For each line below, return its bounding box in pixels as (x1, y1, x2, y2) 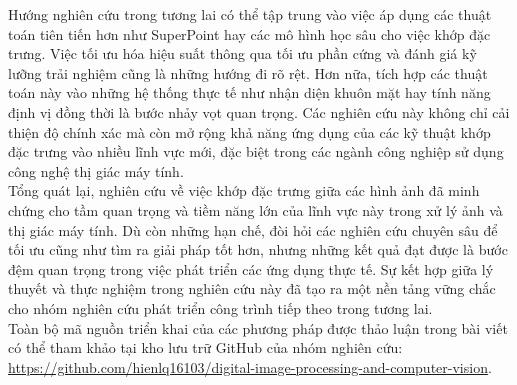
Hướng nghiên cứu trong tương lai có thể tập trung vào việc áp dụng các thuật (8, 4, 492, 24)
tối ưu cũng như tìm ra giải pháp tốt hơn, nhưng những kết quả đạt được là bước (8, 239, 508, 260)
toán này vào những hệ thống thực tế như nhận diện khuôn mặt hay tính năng (8, 82, 491, 103)
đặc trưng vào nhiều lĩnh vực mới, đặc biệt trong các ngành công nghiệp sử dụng (8, 141, 504, 162)
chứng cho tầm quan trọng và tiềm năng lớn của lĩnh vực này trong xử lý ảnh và (8, 199, 503, 220)
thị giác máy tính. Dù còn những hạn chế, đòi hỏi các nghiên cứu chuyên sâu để (8, 219, 498, 240)
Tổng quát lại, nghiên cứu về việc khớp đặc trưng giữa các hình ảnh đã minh (8, 180, 480, 201)
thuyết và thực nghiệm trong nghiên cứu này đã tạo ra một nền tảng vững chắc (8, 278, 496, 299)
